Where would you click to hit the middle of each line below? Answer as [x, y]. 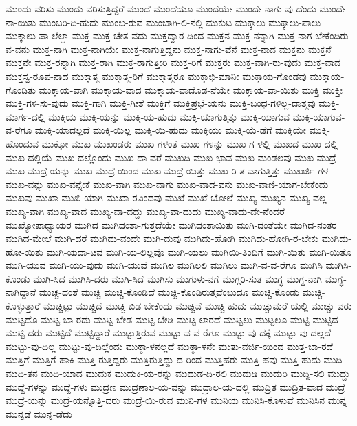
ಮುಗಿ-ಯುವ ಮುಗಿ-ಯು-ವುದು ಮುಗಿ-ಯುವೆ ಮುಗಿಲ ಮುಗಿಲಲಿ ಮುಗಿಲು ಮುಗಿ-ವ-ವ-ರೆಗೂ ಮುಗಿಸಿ [164, 265]
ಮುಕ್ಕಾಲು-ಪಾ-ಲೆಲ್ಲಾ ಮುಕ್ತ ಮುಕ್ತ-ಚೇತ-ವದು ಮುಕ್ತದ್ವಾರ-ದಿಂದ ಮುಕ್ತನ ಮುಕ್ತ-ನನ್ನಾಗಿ [140, 35]
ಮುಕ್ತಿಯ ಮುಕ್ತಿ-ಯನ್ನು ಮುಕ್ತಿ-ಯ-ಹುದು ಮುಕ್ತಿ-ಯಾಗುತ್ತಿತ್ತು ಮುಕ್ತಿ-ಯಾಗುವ [169, 116]
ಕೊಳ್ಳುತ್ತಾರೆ [23, 306]
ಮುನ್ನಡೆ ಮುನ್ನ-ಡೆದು [39, 413]
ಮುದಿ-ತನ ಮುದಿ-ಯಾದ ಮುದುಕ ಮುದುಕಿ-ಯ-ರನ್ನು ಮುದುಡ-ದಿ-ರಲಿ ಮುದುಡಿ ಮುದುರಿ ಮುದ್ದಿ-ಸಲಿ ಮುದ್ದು [178, 373]
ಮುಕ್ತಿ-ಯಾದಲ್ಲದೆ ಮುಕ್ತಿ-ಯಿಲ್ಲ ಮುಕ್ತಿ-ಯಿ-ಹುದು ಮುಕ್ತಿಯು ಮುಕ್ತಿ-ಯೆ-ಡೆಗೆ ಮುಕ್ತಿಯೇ [171, 130]
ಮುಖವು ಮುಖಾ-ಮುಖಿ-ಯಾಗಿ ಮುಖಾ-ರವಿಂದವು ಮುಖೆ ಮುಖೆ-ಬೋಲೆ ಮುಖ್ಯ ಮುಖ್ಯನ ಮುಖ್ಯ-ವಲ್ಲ [166, 197]
